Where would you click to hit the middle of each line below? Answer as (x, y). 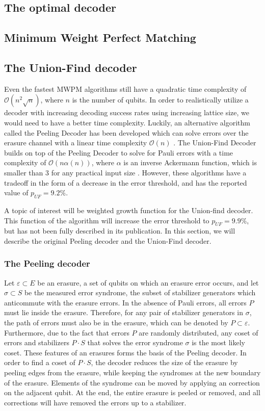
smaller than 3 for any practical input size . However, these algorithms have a (125, 172)
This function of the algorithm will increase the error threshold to (107, 220)
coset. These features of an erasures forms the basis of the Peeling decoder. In (125, 352)
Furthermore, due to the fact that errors (67, 332)
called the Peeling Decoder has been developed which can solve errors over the (126, 132)
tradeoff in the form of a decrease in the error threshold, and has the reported (126, 182)
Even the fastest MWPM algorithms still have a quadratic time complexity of (125, 88)
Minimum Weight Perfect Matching (100, 37)
